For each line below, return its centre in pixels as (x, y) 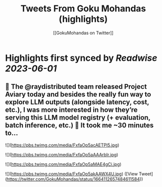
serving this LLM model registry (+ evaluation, (78, 117)
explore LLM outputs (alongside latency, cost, (77, 102)
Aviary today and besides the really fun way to (78, 94)
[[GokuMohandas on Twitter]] (83, 33)
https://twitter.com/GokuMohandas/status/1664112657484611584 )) (75, 179)
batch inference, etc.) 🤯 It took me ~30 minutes (80, 125)
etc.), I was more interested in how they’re (71, 110)
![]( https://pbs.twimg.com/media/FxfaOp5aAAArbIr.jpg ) (62, 154)
